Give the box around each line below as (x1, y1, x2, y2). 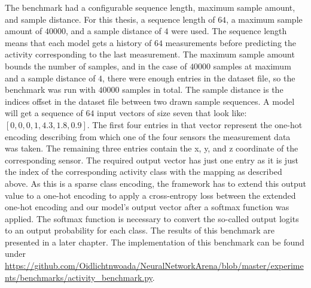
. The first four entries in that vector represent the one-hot (87, 118, 303, 131)
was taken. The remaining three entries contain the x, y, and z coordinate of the (5, 142, 298, 154)
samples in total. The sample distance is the (122, 83, 283, 96)
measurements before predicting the (165, 36, 296, 48)
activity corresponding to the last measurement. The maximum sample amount (5, 48, 295, 60)
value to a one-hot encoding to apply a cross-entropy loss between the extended (5, 189, 296, 201)
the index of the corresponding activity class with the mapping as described (5, 165, 282, 178)
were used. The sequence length (171, 25, 287, 37)
